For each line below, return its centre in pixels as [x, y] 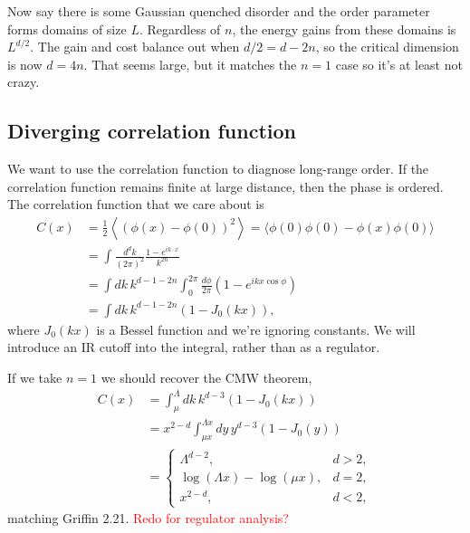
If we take [35, 378]
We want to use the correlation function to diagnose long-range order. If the [218, 169]
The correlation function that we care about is [136, 204]
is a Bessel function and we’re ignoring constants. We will [256, 329]
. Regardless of [180, 29]
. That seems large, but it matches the [190, 64]
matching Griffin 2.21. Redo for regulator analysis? [148, 518]
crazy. [24, 82]
